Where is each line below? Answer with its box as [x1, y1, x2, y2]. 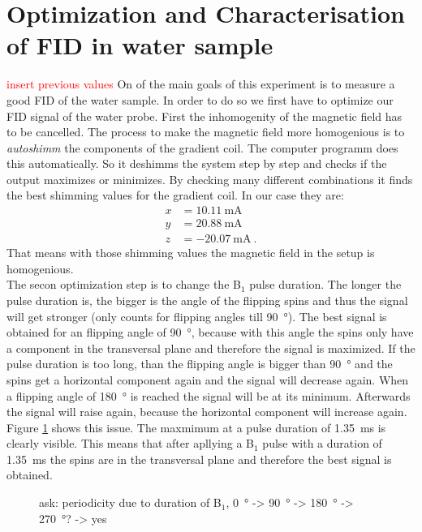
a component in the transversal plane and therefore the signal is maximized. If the [6, 339, 416, 356]
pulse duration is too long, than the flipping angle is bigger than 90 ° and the [6, 355, 393, 372]
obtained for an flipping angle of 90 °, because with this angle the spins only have [6, 324, 414, 341]
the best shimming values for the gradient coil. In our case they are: [6, 187, 344, 204]
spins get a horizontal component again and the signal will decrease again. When [6, 371, 409, 388]
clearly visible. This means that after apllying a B [6, 435, 255, 452]
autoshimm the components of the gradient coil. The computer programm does [6, 139, 398, 156]
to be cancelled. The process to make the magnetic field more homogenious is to [6, 123, 405, 140]
